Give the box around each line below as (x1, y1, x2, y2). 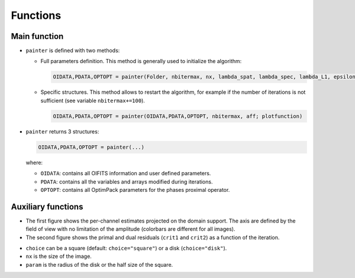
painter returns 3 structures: (25, 127, 99, 135)
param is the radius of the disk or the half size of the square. (25, 261, 173, 268)
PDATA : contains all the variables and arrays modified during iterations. (40, 178, 213, 185)
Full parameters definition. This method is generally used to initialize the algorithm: (40, 58, 242, 65)
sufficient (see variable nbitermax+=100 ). (40, 97, 145, 104)
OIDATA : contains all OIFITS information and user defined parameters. (40, 170, 211, 177)
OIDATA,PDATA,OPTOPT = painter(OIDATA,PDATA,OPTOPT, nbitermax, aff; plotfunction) (53, 113, 303, 119)
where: (25, 159, 43, 166)
